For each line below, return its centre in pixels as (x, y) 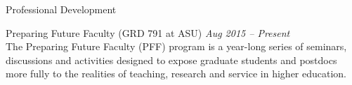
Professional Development (61, 9)
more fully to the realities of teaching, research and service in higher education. (176, 74)
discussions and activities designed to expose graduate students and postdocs (171, 60)
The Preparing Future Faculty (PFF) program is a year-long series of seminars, (176, 46)
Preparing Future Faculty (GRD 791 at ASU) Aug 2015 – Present (148, 32)
